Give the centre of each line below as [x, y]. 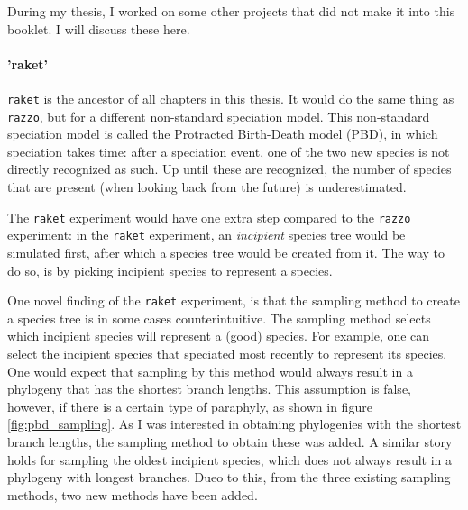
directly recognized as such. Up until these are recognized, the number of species [229, 169]
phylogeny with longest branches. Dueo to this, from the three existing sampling [229, 477]
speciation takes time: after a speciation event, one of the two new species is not [229, 151]
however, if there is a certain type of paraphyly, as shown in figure [190, 406]
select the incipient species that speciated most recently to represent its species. [227, 354]
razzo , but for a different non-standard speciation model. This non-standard [219, 116]
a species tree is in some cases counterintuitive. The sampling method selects [219, 318]
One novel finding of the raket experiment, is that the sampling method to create [234, 301]
